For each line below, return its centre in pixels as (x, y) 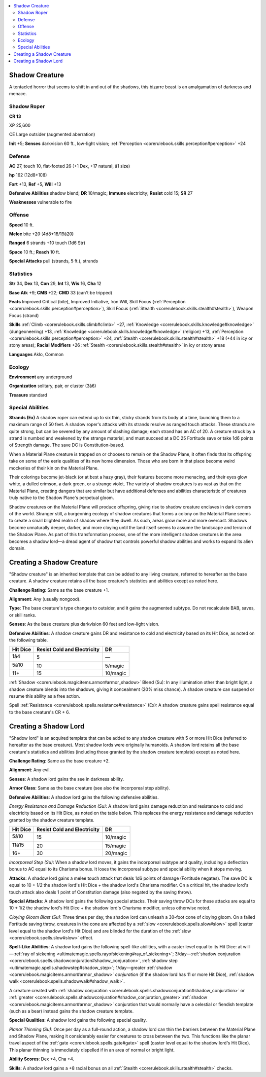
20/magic (116, 853)
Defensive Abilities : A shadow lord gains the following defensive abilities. (84, 797)
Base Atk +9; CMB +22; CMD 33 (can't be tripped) (61, 292)
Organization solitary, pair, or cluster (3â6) (52, 386)
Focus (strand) (24, 315)
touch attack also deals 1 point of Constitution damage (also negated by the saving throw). (101, 892)
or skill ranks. (23, 615)
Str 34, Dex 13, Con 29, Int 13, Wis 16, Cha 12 (55, 284)
